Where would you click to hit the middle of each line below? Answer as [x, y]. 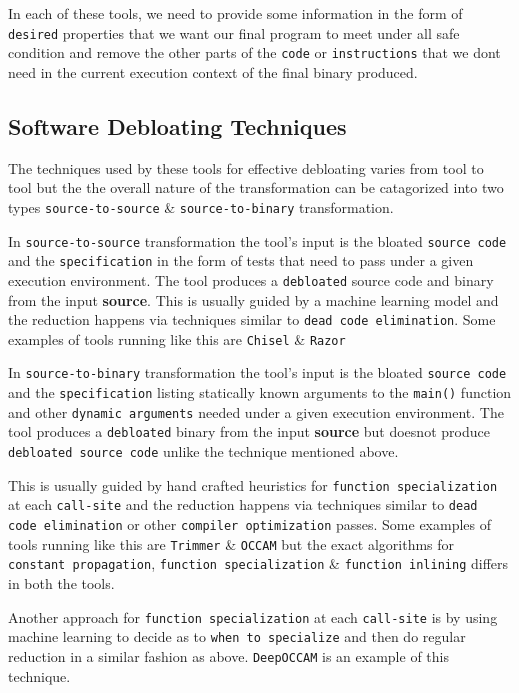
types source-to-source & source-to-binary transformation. [201, 206]
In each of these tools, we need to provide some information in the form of [235, 13]
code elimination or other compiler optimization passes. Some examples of [250, 524]
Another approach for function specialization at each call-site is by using [253, 616]
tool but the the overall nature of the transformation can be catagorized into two [256, 187]
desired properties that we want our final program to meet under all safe [234, 32]
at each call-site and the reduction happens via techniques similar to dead [243, 504]
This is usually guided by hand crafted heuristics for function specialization [253, 484]
